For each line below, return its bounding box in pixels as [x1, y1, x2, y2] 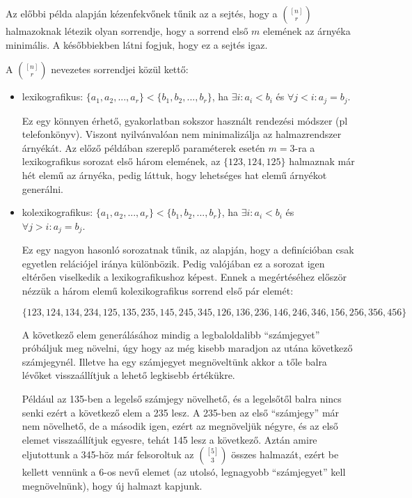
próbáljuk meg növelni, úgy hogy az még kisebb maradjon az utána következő [22, 341, 353, 355]
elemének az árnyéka [263, 24, 351, 38]
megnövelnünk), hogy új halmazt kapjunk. [22, 478, 203, 492]
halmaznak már [289, 154, 355, 169]
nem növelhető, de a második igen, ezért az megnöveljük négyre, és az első [22, 419, 338, 433]
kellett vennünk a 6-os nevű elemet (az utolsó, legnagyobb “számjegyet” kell [22, 465, 346, 479]
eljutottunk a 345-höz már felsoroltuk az [22, 447, 194, 462]
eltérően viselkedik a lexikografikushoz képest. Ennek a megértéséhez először [22, 270, 347, 284]
